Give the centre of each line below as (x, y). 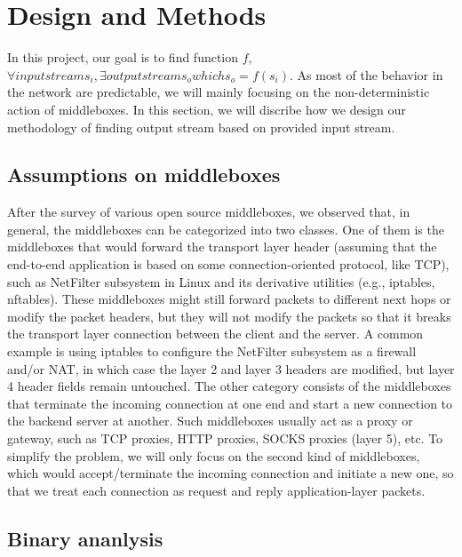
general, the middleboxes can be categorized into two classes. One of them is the (226, 229)
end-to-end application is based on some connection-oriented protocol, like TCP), (228, 264)
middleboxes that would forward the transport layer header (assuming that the (222, 247)
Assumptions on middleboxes (144, 175)
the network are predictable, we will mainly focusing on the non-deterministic (219, 92)
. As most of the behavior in (366, 74)
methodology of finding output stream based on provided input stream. (201, 127)
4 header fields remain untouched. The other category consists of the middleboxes (229, 386)
